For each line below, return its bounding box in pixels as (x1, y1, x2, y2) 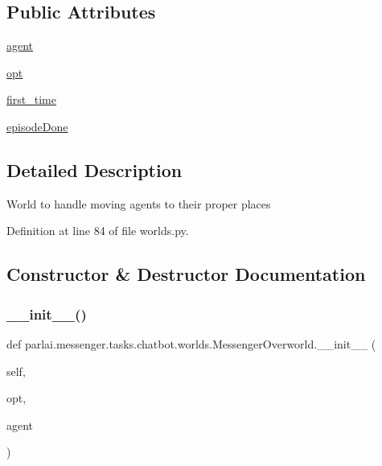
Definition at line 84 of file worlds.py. (6, 222, 189, 239)
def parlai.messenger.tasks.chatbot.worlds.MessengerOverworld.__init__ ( (6, 335, 376, 352)
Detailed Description (6, 157, 183, 182)
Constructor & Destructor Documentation (6, 262, 366, 287)
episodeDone (6, 118, 68, 134)
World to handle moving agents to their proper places (6, 195, 271, 212)
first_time (6, 91, 56, 108)
